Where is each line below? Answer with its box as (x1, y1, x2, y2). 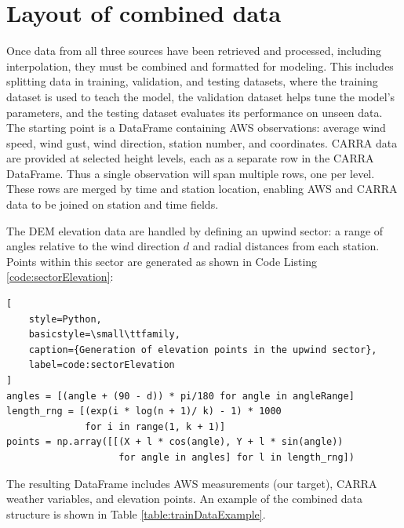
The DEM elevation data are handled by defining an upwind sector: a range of (6, 222, 384, 239)
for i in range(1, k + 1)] (85, 421, 226, 432)
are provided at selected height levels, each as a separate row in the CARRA (6, 150, 374, 166)
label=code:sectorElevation (28, 359, 175, 371)
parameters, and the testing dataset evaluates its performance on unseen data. (6, 104, 383, 120)
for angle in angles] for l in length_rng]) (118, 451, 355, 463)
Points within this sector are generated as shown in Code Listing (6, 253, 318, 269)
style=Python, (28, 313, 102, 325)
